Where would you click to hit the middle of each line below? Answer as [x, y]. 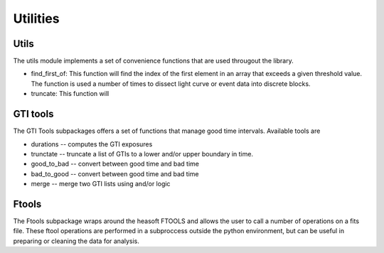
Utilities [36, 18]
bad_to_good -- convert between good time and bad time [115, 173]
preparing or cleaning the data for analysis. [76, 241]
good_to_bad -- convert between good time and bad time [115, 164]
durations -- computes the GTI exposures [92, 144]
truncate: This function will [70, 94]
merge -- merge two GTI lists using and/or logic [101, 184]
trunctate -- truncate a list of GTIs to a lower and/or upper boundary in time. [142, 154]
